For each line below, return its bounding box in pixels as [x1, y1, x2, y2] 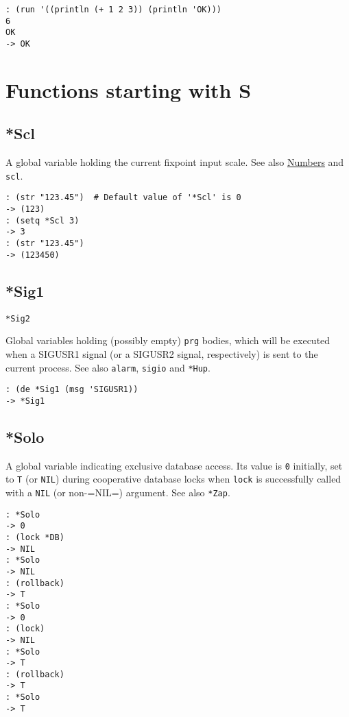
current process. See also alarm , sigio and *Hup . [5, 360, 210, 374]
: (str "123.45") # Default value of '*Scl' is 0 [5, 193, 241, 203]
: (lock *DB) [5, 532, 64, 542]
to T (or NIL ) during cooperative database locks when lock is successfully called [5, 472, 341, 486]
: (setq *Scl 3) [5, 215, 80, 226]
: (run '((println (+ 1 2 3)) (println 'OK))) [5, 5, 221, 14]
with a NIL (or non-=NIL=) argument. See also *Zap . [5, 485, 230, 499]
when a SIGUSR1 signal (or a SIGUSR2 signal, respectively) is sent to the [5, 346, 318, 361]
